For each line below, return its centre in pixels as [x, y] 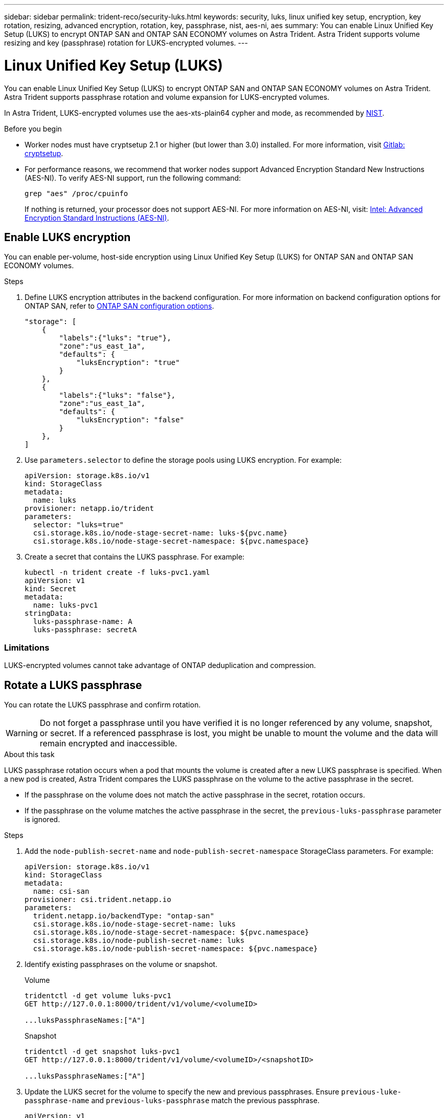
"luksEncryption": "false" [130, 420]
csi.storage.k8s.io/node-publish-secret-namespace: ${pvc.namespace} [175, 948]
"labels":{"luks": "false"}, [117, 395]
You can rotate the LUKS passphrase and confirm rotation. [103, 704]
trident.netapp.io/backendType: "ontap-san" [124, 916]
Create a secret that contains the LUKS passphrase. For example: [135, 557]
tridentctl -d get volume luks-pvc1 [98, 995]
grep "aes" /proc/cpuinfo [76, 193]
